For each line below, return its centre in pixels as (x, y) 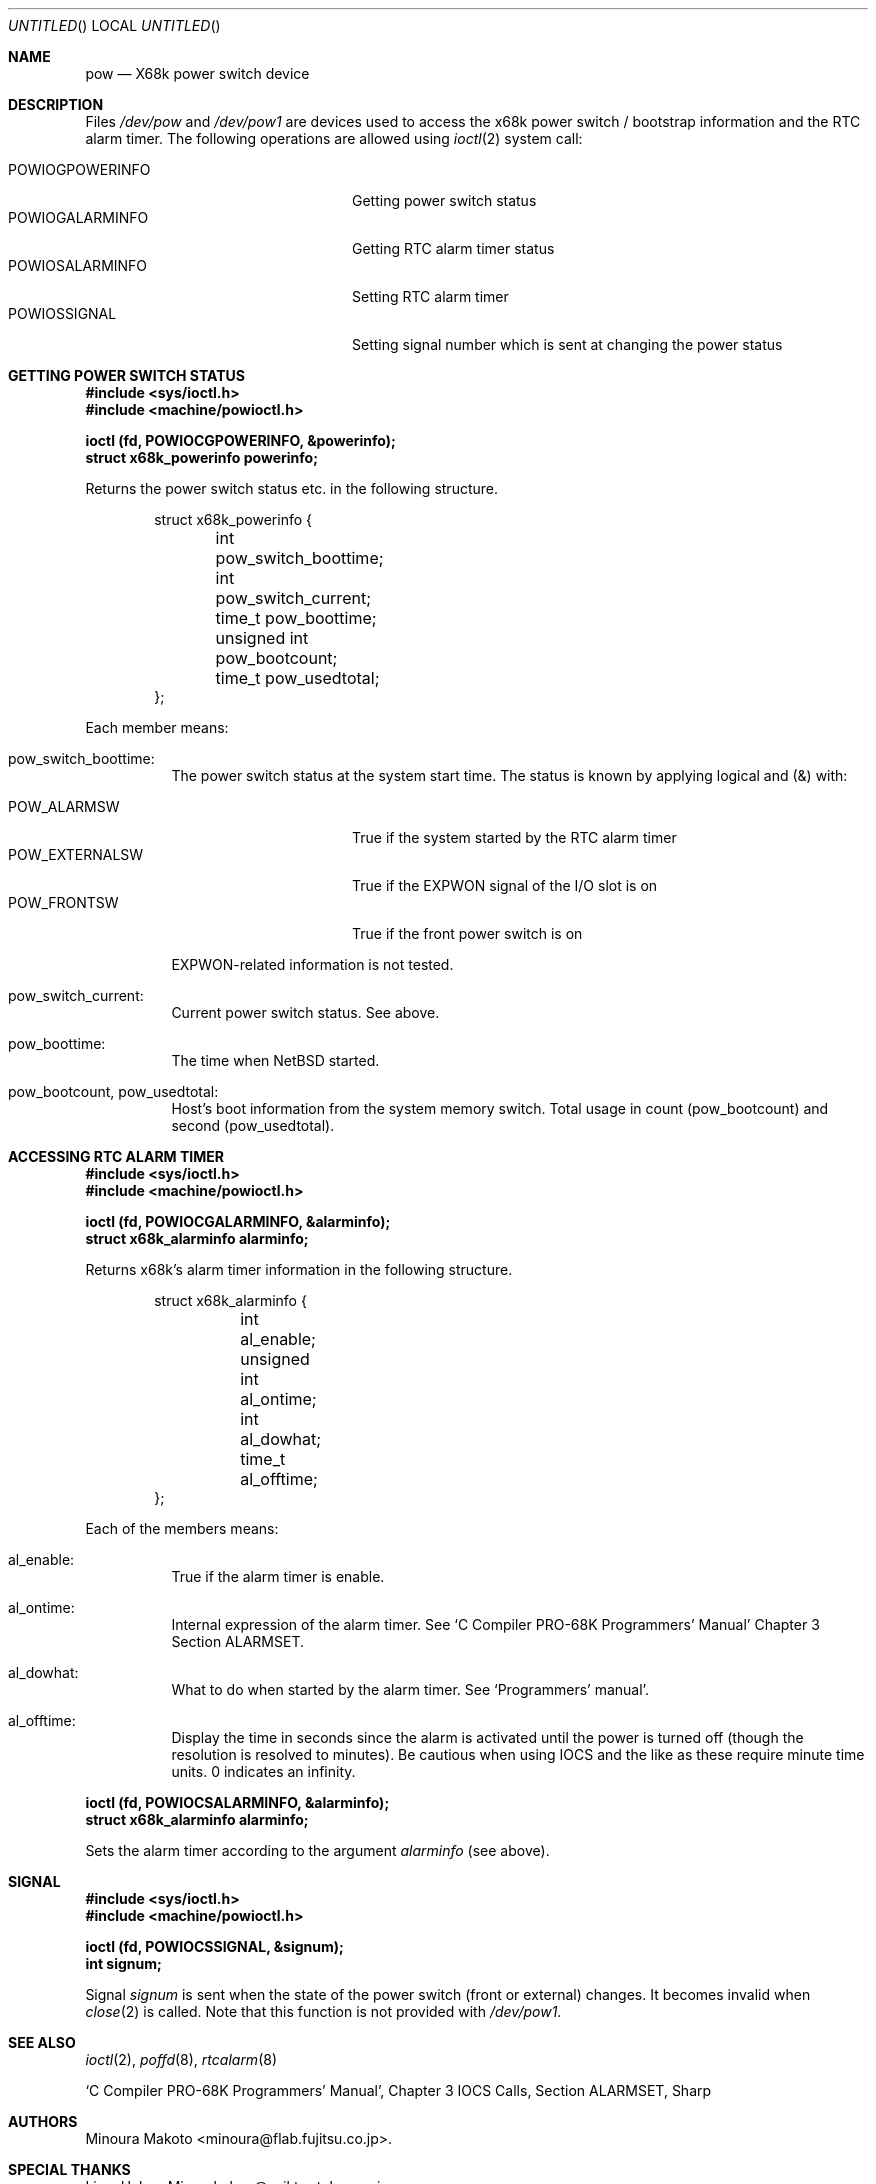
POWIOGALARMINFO (78, 217)
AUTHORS (43, 2121)
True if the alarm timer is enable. (278, 1576)
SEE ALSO (42, 2042)
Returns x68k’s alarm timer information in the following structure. (299, 1269)
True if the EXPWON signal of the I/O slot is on (505, 885)
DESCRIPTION (56, 104)
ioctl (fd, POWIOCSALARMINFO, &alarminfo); (237, 1802)
